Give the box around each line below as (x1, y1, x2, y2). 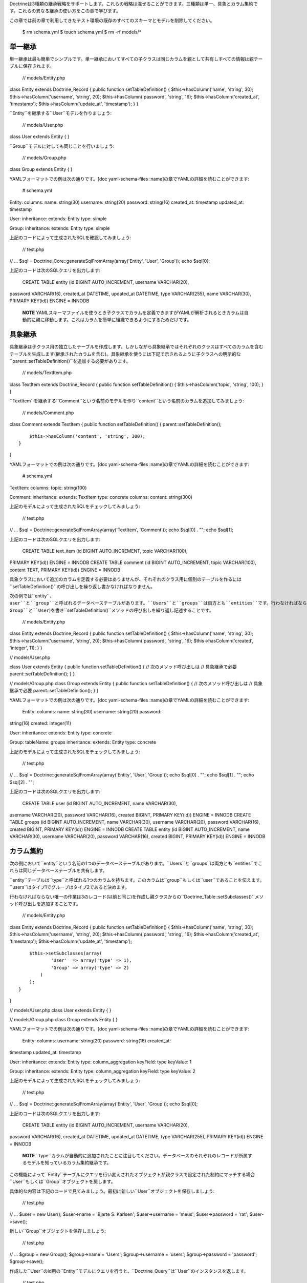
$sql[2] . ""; (9, 779, 34, 785)
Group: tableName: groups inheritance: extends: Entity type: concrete (9, 739, 156, 745)
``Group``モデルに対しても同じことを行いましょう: (9, 143, 115, 149)
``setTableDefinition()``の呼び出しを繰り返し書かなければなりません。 (9, 583, 156, 590)
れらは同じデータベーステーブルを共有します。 (9, 867, 107, 873)
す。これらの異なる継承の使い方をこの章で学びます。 (9, 8, 121, 14)
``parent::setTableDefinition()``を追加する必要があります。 (9, 358, 131, 364)
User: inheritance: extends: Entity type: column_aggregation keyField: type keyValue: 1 (9, 1059, 192, 1065)
